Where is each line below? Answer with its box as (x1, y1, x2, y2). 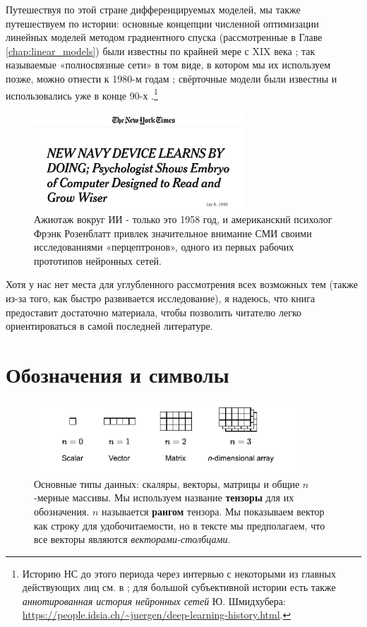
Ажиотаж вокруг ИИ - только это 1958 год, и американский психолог (34, 212, 332, 227)
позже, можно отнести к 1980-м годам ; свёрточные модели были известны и (6, 71, 337, 85)
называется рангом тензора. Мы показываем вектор (102, 503, 325, 518)
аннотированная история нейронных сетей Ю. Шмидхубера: (22, 593, 286, 608)
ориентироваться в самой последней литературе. (6, 318, 213, 333)
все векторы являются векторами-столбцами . (34, 532, 231, 547)
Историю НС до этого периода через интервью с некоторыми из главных (22, 566, 336, 580)
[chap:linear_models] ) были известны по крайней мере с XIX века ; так (6, 43, 315, 58)
